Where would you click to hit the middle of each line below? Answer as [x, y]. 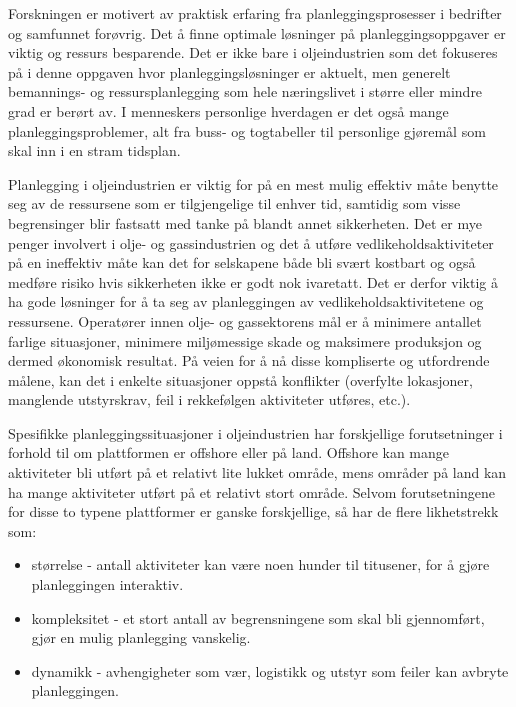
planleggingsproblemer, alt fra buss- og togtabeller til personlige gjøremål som [247, 130]
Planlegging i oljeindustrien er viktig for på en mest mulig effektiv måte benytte [253, 183]
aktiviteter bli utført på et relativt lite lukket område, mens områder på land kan [257, 472]
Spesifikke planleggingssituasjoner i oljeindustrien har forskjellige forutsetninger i [255, 432]
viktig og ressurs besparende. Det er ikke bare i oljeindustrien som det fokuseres [253, 52]
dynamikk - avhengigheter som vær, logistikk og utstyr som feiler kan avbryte [270, 670]
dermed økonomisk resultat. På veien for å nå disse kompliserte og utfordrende [249, 360]
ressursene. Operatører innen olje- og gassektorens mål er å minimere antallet [245, 320]
